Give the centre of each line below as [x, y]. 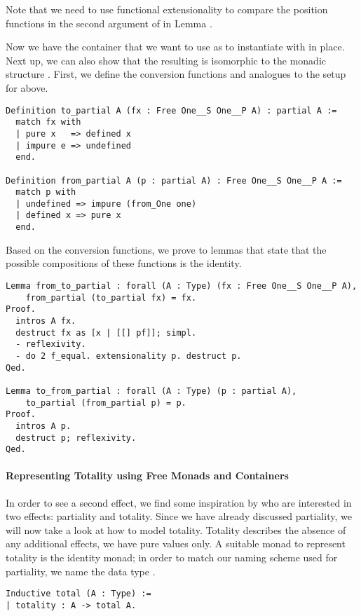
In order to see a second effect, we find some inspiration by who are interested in [179, 502]
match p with [46, 192]
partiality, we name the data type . [81, 571]
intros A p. [43, 426]
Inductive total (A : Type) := [79, 594]
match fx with [48, 122]
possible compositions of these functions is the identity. [124, 263]
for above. [27, 87]
